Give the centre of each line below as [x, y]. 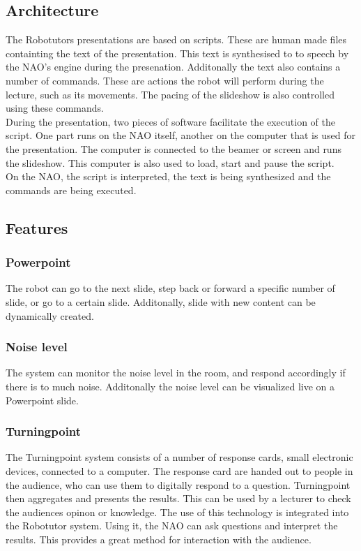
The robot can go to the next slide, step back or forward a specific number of [170, 288]
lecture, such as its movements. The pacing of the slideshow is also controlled [170, 94]
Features [37, 227]
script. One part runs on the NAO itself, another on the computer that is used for [180, 135]
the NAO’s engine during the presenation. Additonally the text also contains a [173, 67]
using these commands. [55, 108]
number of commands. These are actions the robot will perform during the [165, 80]
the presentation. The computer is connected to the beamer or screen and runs [174, 148]
